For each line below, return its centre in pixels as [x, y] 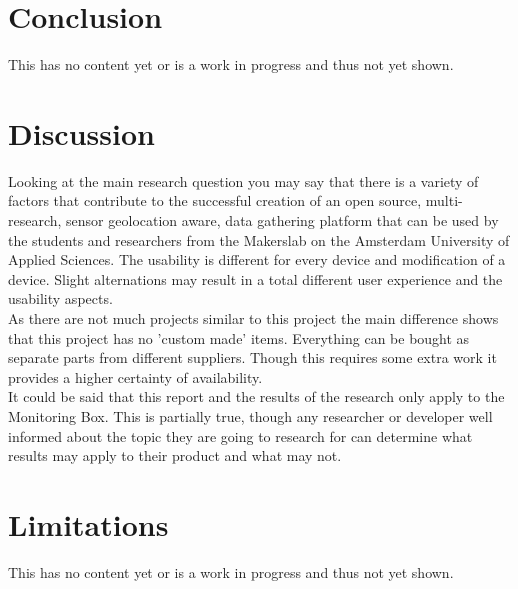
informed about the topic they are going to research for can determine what [240, 435]
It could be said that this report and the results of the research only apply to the [256, 396]
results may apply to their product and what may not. [175, 455]
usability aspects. [60, 298]
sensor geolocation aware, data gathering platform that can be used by [282, 220]
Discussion [81, 132]
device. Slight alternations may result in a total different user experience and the [255, 278]
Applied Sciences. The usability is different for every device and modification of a [257, 259]
